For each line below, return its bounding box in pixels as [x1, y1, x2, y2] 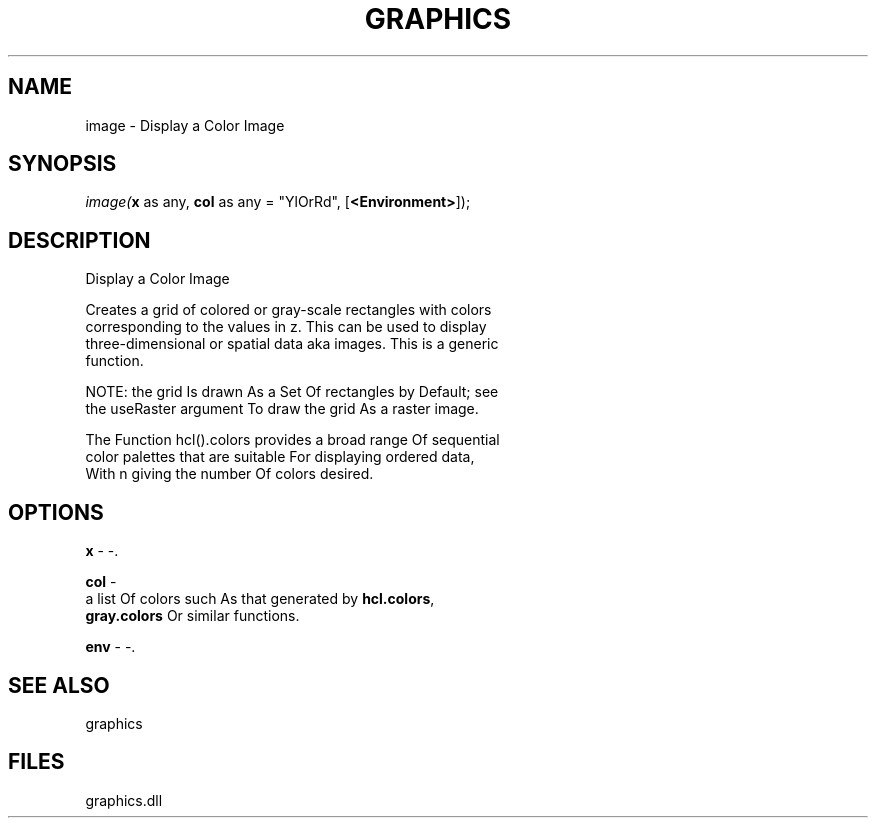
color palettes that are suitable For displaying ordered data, [85, 448, 475, 466]
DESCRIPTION [8, 227, 151, 253]
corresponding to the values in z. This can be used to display [85, 318, 487, 336]
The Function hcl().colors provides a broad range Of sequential [85, 431, 500, 449]
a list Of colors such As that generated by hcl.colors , [85, 590, 435, 608]
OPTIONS [8, 499, 104, 525]
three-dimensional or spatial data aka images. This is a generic [85, 335, 499, 353]
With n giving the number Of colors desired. [85, 465, 374, 483]
